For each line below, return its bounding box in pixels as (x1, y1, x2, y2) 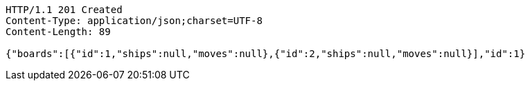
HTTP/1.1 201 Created (6, 4, 123, 15)
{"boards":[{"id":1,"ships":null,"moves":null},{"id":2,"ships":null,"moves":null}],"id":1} (6, 48, 526, 59)
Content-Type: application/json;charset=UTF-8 (6, 15, 263, 26)
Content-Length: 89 (6, 26, 111, 37)
